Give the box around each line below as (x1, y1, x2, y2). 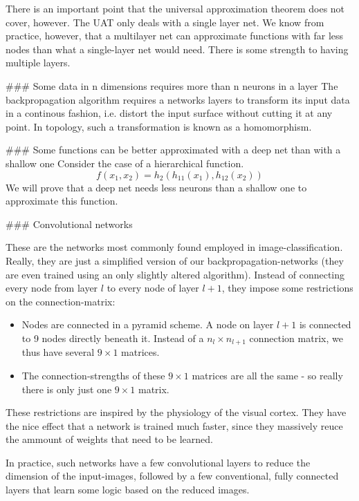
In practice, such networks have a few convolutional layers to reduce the (6, 455, 311, 469)
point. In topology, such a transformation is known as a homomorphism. (6, 119, 312, 133)
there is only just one (21, 381, 112, 396)
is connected (299, 317, 351, 332)
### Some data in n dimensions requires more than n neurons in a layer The (6, 78, 338, 93)
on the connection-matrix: (6, 294, 116, 308)
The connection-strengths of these (21, 368, 165, 382)
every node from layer (6, 281, 98, 295)
